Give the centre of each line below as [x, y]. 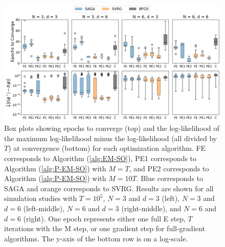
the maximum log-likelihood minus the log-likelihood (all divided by [111, 138]
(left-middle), [44, 208]
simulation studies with [41, 198]
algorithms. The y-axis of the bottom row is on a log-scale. [96, 238]
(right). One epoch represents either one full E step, [104, 218]
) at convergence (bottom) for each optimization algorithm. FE [107, 148]
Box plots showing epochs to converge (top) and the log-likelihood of [112, 128]
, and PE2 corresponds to [169, 168]
